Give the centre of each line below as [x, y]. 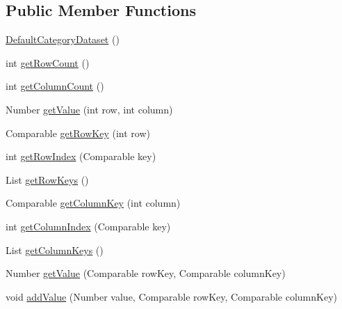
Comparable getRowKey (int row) [78, 133]
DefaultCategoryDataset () [63, 39]
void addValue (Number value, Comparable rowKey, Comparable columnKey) [171, 296]
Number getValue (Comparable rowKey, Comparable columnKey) [146, 273]
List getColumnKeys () [55, 249]
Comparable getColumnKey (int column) [93, 203]
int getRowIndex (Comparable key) [81, 156]
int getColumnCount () [55, 86]
